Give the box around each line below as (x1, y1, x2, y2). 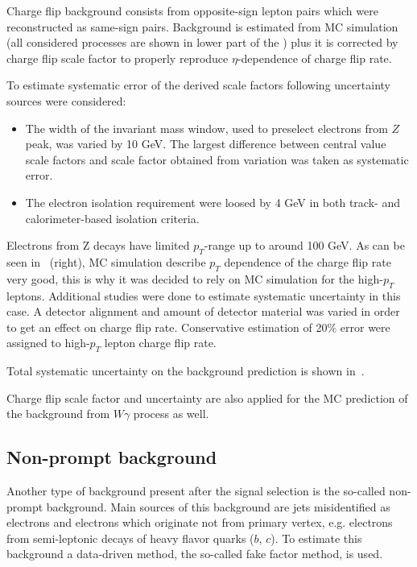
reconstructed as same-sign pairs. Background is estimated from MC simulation (6, 18, 398, 35)
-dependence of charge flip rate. (237, 49, 392, 66)
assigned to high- (6, 334, 90, 351)
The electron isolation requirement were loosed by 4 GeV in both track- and (25, 193, 400, 210)
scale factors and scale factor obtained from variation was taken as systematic (25, 151, 409, 168)
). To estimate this (270, 529, 362, 546)
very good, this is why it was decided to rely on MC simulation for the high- (6, 270, 383, 287)
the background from (6, 405, 110, 422)
